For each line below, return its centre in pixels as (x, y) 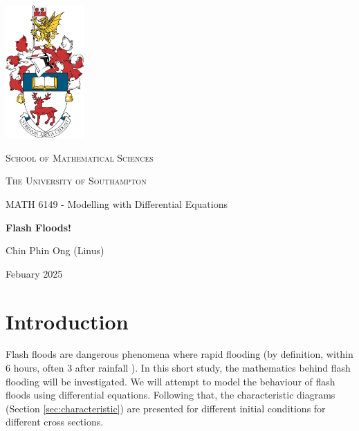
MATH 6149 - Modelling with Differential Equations (117, 203)
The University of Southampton (76, 181)
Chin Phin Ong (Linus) (55, 250)
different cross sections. (55, 422)
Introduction (67, 321)
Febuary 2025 (34, 273)
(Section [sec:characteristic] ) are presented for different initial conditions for (166, 408)
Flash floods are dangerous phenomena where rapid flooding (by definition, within (179, 354)
